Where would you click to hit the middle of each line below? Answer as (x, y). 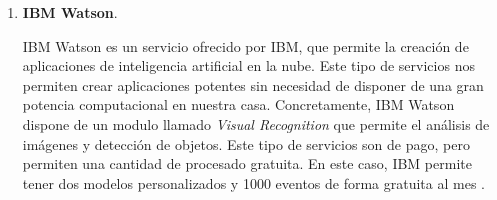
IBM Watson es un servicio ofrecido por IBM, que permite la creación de (245, 45)
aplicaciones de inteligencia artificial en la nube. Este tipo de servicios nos (248, 65)
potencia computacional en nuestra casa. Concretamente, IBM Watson (238, 104)
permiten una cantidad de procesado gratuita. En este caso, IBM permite (247, 163)
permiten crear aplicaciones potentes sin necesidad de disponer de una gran (253, 84)
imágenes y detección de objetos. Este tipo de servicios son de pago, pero (246, 143)
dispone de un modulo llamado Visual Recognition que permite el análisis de (256, 123)
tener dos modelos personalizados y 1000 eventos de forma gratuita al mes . (253, 182)
